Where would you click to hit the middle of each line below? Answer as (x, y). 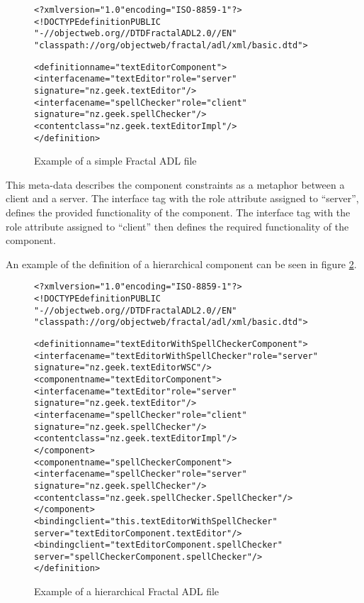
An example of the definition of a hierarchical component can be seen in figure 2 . (181, 264)
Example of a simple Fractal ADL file (115, 161)
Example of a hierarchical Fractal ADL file (127, 591)
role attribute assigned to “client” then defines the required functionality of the (177, 226)
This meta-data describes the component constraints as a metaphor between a (175, 184)
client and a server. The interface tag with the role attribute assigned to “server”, (182, 198)
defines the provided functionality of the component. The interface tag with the (178, 212)
